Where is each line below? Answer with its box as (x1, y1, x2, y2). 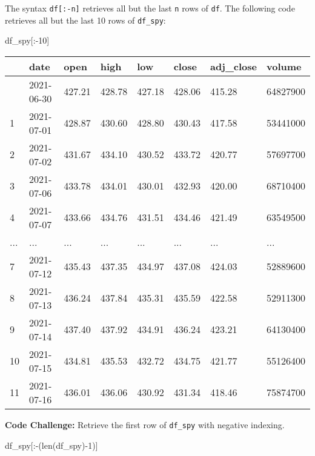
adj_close (210, 59, 257, 73)
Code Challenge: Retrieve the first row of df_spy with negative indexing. (5, 418, 285, 431)
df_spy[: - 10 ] (5, 34, 50, 47)
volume (266, 59, 302, 73)
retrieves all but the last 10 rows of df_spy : (5, 13, 166, 26)
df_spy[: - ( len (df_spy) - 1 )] (5, 438, 98, 451)
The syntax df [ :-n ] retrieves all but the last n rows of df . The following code (5, 2, 295, 14)
